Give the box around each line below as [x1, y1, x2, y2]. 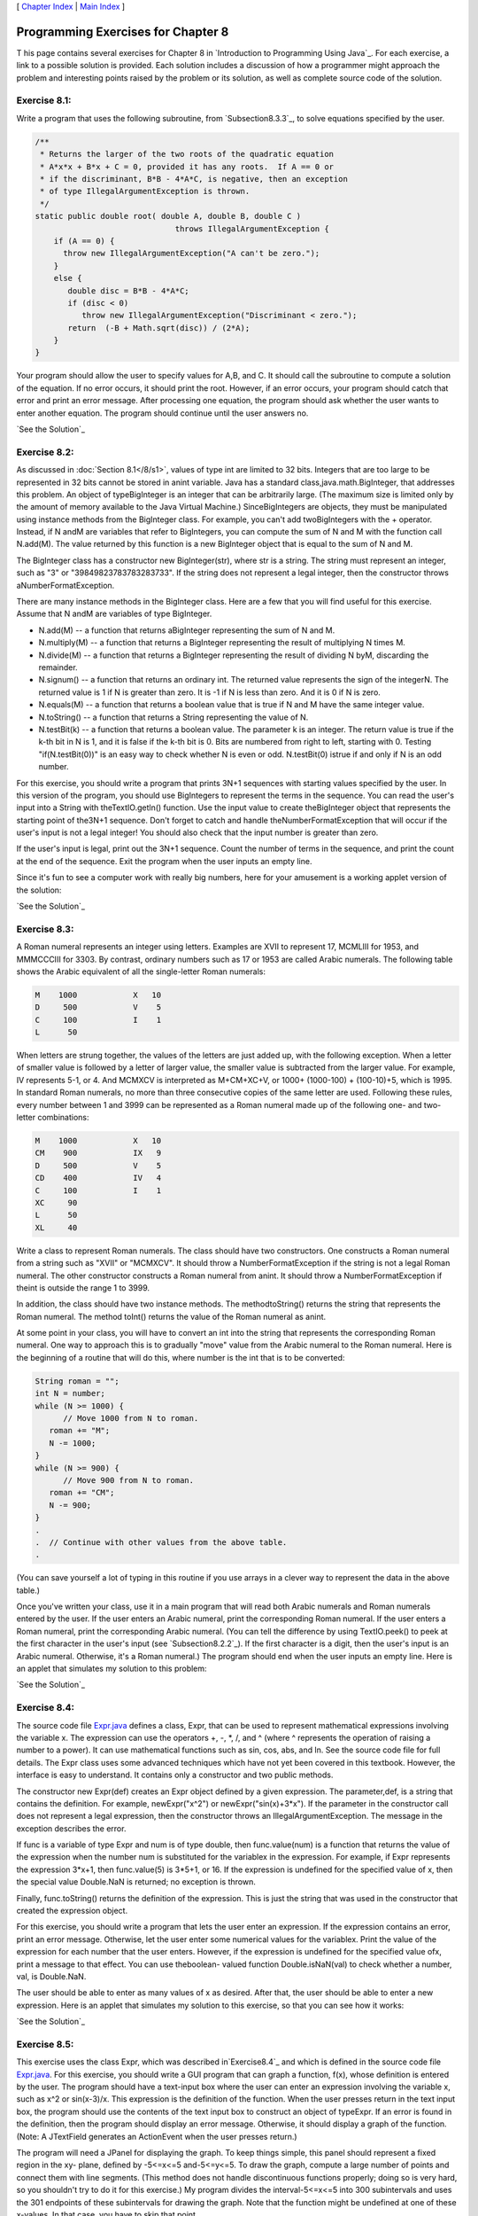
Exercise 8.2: [16, 446, 74, 458]
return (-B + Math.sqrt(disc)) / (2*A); [67, 323, 251, 332]
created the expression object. [16, 1906, 128, 1916]
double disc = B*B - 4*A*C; [67, 285, 189, 296]
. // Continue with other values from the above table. [35, 1537, 288, 1547]
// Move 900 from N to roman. [63, 1475, 195, 1485]
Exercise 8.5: [16, 2038, 74, 2050]
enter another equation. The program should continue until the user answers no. [16, 408, 309, 418]
